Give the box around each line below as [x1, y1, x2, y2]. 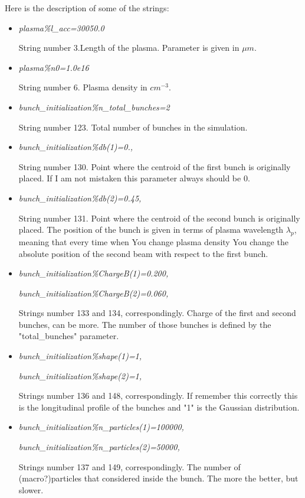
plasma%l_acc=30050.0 [18, 21, 104, 34]
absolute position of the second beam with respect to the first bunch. [18, 247, 268, 259]
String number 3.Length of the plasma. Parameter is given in [18, 41, 240, 54]
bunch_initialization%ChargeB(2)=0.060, [18, 287, 169, 299]
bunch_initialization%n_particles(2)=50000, [18, 441, 180, 453]
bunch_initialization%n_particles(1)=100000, [18, 421, 184, 433]
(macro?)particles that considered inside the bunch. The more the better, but [18, 472, 299, 484]
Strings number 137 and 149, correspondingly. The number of [18, 460, 241, 473]
